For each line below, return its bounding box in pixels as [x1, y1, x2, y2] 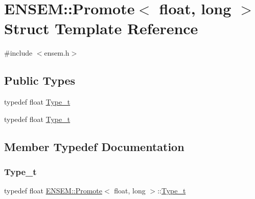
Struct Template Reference [4, 18, 198, 39]
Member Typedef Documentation [4, 138, 184, 154]
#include [4, 47, 33, 58]
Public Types [4, 72, 76, 88]
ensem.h [44, 47, 69, 58]
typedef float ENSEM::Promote [4, 185, 103, 196]
